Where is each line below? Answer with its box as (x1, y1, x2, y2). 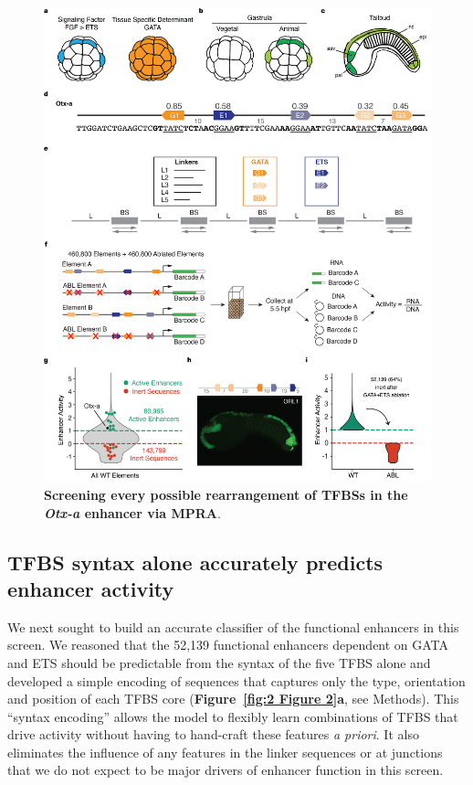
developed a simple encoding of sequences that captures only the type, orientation (7, 671, 466, 690)
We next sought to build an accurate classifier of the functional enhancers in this (7, 617, 459, 636)
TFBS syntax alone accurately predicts (7, 547, 384, 576)
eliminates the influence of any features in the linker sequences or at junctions (7, 742, 443, 761)
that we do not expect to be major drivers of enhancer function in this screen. (7, 760, 444, 780)
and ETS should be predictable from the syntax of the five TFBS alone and (7, 652, 431, 672)
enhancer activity (7, 574, 174, 602)
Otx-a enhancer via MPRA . (44, 503, 221, 522)
